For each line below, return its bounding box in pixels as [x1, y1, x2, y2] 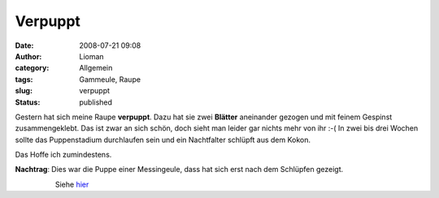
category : [15, 63, 50, 73]
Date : [15, 41, 34, 50]
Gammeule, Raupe [79, 74, 141, 84]
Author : [15, 51, 42, 61]
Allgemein [79, 63, 113, 73]
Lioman [79, 51, 105, 61]
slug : [15, 86, 33, 96]
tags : [15, 74, 33, 84]
